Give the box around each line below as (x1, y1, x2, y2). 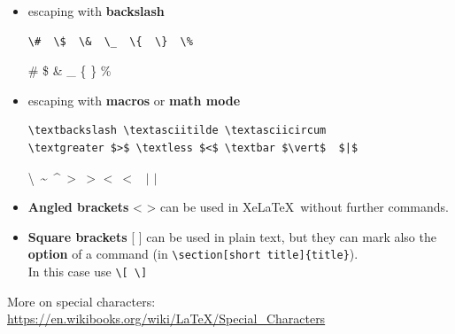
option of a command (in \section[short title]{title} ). (27, 245, 359, 263)
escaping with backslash (27, 2, 165, 19)
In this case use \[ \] (27, 262, 148, 280)
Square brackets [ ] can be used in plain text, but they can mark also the (27, 227, 436, 245)
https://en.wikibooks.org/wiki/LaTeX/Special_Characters (7, 309, 326, 328)
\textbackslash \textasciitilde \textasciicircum (27, 124, 327, 137)
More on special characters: (7, 291, 156, 310)
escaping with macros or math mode (27, 90, 241, 109)
